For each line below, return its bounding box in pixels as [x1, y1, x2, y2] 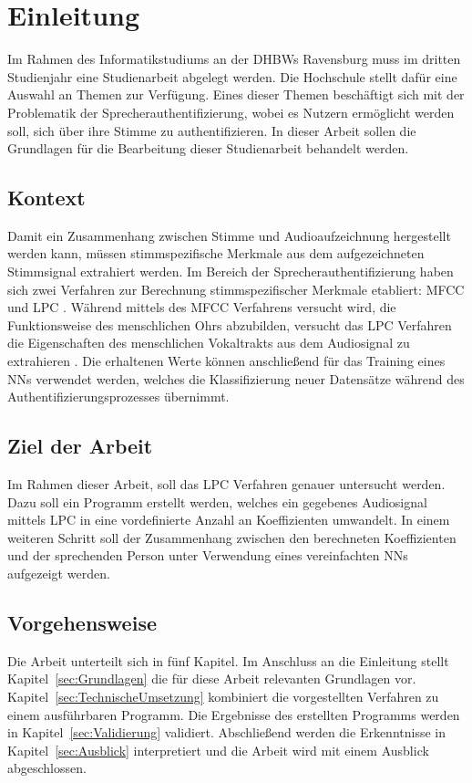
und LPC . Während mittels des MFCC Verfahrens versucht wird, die [7, 298, 396, 317]
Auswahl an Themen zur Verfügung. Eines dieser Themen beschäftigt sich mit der [7, 85, 465, 104]
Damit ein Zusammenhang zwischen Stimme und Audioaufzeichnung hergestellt [7, 225, 451, 245]
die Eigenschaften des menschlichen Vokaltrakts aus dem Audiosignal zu [7, 333, 410, 352]
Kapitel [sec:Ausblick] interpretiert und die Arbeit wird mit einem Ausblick [7, 740, 429, 759]
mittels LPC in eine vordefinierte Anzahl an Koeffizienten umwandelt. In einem [7, 510, 450, 529]
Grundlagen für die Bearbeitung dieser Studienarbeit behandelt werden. [7, 139, 409, 158]
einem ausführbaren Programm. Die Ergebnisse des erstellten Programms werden [7, 705, 460, 724]
